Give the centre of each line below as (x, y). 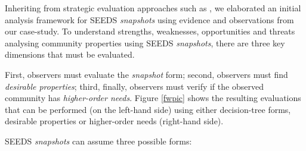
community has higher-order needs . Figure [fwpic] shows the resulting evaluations (153, 98)
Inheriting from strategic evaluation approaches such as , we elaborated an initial (153, 8)
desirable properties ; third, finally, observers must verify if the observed (134, 86)
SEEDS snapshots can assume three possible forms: (98, 141)
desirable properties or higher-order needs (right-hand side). (114, 121)
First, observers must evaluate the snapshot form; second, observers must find (146, 74)
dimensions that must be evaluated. (70, 54)
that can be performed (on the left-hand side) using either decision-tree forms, (148, 109)
